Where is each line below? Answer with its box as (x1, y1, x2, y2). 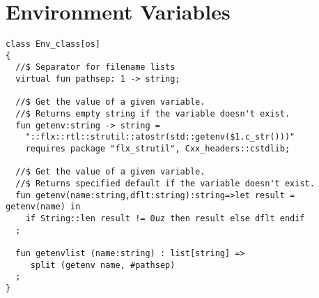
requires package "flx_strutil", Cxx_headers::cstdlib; (25, 144, 290, 154)
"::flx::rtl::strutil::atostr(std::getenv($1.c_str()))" (25, 132, 295, 142)
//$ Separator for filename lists (15, 62, 176, 73)
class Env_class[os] (6, 39, 101, 50)
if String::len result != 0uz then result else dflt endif (25, 213, 305, 223)
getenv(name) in (6, 202, 81, 212)
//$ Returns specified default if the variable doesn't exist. (15, 179, 315, 188)
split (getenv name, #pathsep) (30, 260, 176, 270)
